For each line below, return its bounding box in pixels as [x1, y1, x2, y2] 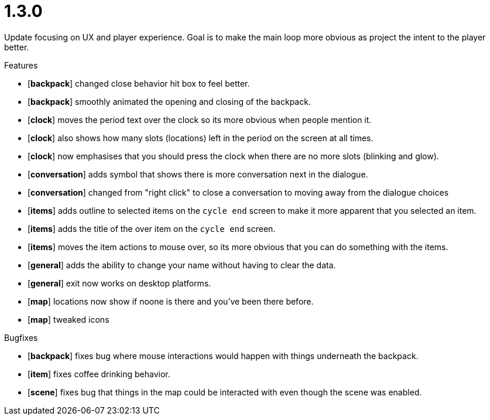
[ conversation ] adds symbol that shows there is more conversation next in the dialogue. [28, 169, 368, 179]
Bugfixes [4, 332, 38, 343]
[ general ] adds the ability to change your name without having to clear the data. [28, 259, 336, 270]
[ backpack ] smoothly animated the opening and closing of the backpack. [28, 96, 311, 107]
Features [4, 60, 38, 70]
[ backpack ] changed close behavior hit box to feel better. [28, 78, 250, 88]
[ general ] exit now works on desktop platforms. [28, 278, 211, 288]
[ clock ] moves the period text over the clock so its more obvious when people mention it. [28, 114, 372, 125]
